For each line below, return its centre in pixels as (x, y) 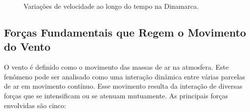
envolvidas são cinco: (35, 105)
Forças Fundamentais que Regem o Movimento (125, 32)
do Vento (27, 47)
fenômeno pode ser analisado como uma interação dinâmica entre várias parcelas (125, 76)
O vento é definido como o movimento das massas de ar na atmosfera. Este (116, 67)
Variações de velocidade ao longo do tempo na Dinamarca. (111, 6)
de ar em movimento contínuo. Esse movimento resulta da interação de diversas (123, 86)
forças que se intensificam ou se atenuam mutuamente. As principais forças (116, 95)
